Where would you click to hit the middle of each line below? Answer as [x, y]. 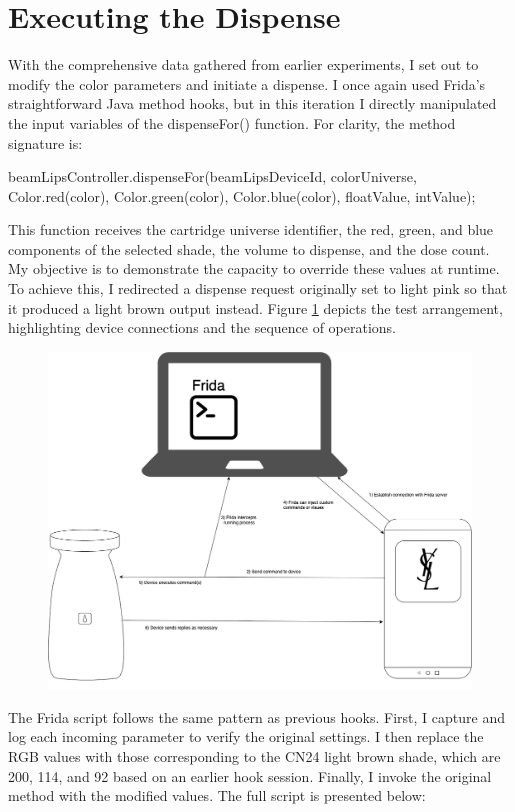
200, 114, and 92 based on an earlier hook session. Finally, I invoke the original [250, 775]
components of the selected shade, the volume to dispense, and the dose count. [249, 248]
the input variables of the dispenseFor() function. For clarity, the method [232, 122]
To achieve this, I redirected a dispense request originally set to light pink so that [258, 288]
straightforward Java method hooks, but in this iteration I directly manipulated [252, 103]
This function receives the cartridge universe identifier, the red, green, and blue [251, 229]
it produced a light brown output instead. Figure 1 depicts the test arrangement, [255, 307]
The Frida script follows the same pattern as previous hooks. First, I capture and [256, 716]
